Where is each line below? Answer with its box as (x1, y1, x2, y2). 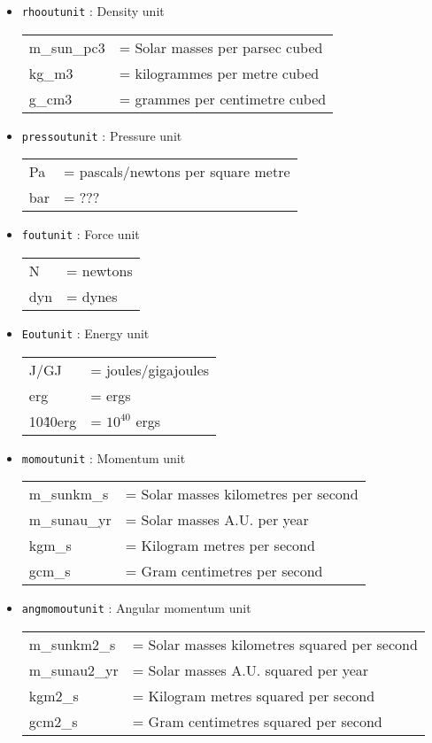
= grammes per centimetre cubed (119, 88, 327, 109)
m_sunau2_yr (28, 659, 119, 680)
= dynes (66, 285, 118, 306)
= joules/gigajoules (90, 359, 210, 380)
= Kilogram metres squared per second (132, 685, 375, 706)
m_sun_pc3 (28, 36, 105, 58)
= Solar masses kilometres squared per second (132, 633, 418, 654)
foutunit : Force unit (21, 225, 140, 244)
